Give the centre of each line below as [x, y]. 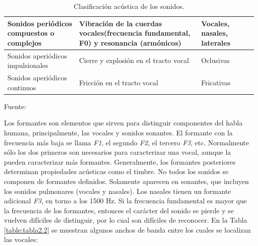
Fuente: [15, 106]
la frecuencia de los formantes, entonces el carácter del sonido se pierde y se [119, 210]
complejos [25, 42]
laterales [216, 42]
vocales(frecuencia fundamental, [135, 33]
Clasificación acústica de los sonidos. [129, 6]
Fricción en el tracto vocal [119, 82]
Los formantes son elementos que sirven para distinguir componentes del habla [123, 123]
